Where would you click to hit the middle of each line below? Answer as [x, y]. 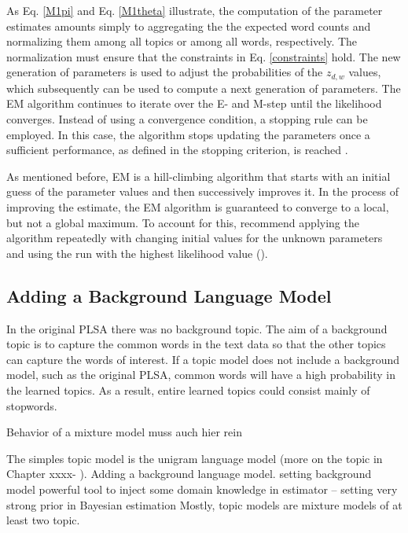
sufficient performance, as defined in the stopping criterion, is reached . [177, 150]
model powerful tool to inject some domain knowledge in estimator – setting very [202, 489]
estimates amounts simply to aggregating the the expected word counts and [189, 26]
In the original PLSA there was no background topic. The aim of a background [197, 328]
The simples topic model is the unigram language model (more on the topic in [195, 458]
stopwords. [32, 405]
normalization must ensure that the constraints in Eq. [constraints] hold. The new [204, 56]
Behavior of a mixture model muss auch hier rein [124, 432]
